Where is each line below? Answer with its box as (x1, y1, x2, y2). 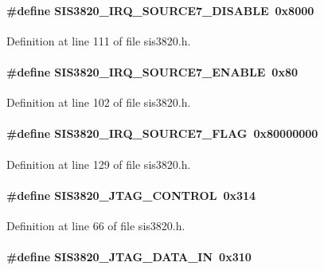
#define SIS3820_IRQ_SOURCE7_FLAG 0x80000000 (6, 125, 318, 142)
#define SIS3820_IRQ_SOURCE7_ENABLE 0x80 (6, 63, 299, 80)
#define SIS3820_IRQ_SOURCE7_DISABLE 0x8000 (6, 2, 314, 18)
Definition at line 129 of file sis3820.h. (6, 155, 191, 172)
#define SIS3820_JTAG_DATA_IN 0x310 (6, 248, 252, 265)
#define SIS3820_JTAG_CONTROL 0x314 (6, 186, 256, 203)
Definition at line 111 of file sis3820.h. (6, 32, 191, 49)
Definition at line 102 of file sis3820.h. (6, 94, 191, 111)
